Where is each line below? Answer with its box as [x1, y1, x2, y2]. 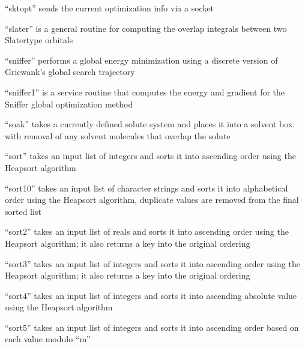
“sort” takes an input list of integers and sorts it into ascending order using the [5, 149, 296, 162]
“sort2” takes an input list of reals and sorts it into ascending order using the [5, 225, 289, 238]
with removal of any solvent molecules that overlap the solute [5, 129, 231, 142]
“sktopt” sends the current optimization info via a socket [5, 2, 214, 14]
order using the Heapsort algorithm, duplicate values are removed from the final [5, 193, 299, 206]
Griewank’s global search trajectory [5, 65, 135, 78]
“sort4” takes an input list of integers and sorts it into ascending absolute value [5, 289, 297, 301]
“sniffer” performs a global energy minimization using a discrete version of [5, 53, 278, 66]
